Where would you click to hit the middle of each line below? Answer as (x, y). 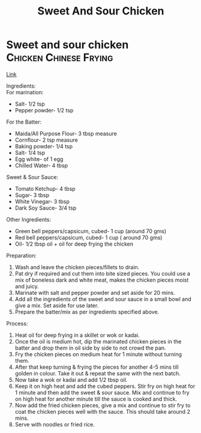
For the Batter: (24, 122)
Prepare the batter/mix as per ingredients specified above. (87, 312)
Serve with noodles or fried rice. (55, 424)
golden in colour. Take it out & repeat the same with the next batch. (98, 373)
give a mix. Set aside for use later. (57, 305)
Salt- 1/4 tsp (30, 153)
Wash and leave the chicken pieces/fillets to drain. (77, 267)
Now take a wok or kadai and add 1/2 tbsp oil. (71, 380)
